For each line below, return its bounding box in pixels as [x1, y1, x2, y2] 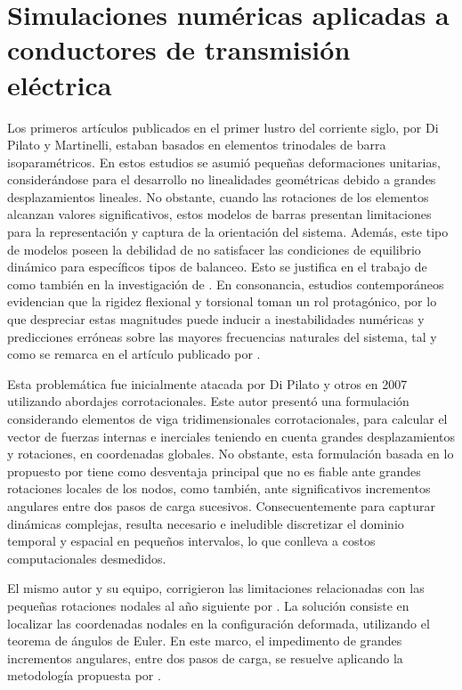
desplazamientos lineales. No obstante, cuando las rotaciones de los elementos [7, 187, 429, 206]
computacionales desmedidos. [7, 548, 166, 567]
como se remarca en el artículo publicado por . [7, 345, 261, 363]
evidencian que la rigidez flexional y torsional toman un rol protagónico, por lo [7, 292, 437, 311]
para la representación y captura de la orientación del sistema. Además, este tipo [7, 223, 449, 241]
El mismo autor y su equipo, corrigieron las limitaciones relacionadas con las [7, 579, 425, 597]
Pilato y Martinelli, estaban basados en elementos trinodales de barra [7, 135, 386, 154]
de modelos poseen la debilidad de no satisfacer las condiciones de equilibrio [7, 239, 421, 258]
